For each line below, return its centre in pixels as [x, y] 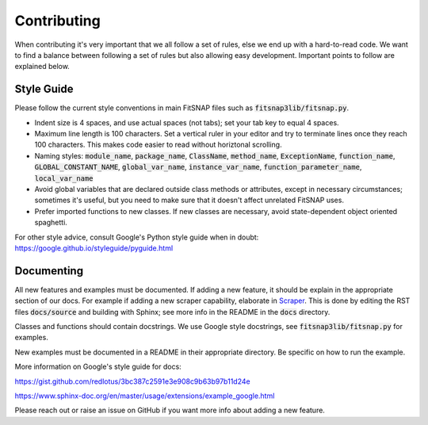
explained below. [42, 67]
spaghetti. [51, 223]
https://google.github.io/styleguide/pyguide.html [94, 248]
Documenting [49, 271]
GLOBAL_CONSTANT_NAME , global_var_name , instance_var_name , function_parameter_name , [198, 167]
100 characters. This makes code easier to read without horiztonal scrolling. [158, 145]
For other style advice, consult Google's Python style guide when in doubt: [137, 237]
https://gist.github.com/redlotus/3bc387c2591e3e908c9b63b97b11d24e [132, 381]
